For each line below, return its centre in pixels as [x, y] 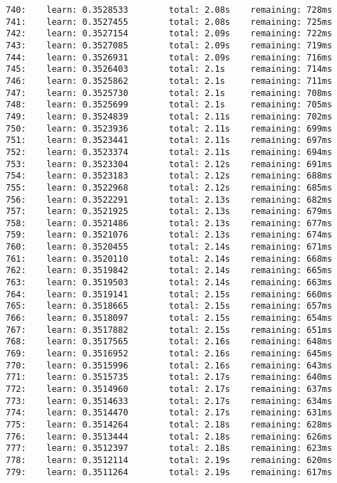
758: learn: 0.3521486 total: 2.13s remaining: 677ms [169, 223]
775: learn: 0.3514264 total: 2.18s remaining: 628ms [169, 424]
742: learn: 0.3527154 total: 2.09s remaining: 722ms [169, 34]
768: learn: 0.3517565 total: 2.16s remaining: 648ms [169, 342]
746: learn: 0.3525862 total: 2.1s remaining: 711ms [169, 81]
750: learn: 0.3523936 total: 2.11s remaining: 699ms [169, 128]
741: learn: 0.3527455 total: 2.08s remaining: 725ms [169, 22]
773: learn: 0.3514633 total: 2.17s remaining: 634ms [169, 401]
